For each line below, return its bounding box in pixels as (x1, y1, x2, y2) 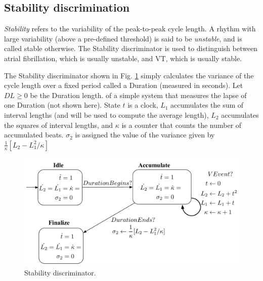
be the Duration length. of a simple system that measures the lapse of (30, 89, 247, 100)
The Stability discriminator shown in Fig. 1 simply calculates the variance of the (4, 70, 254, 80)
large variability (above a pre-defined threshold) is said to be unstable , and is (4, 33, 242, 43)
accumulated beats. (4, 129, 64, 140)
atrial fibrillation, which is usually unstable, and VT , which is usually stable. (4, 53, 242, 63)
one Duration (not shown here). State (4, 100, 120, 110)
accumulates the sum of (170, 100, 244, 110)
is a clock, (127, 100, 158, 110)
